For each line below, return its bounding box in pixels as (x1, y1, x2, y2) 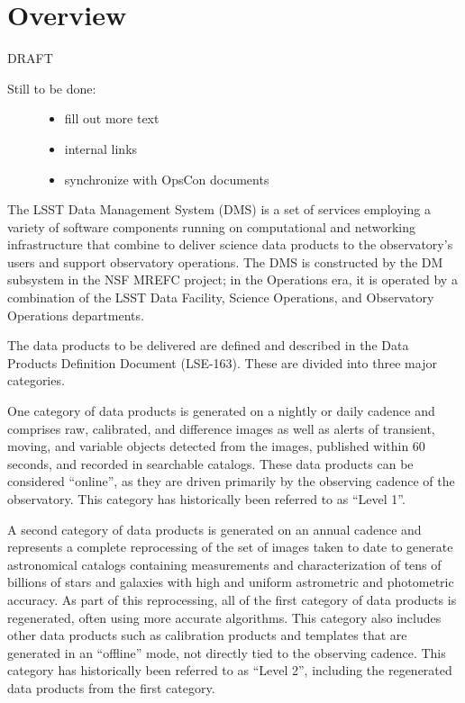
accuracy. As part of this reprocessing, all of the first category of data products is (7, 590, 457, 608)
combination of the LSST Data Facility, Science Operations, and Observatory (7, 288, 434, 307)
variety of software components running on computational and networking (7, 217, 416, 236)
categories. (7, 371, 65, 390)
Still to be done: (7, 78, 96, 97)
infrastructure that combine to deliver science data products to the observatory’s (7, 235, 453, 254)
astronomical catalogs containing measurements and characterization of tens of (7, 554, 442, 573)
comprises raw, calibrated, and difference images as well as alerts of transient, (7, 419, 435, 437)
